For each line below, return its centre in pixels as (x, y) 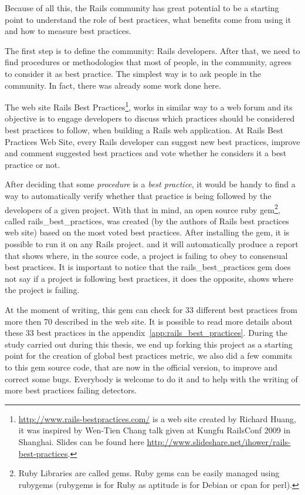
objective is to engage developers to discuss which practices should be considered (150, 118)
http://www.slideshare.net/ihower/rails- (219, 441)
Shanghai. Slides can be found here (81, 441)
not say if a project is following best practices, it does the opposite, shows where (149, 278)
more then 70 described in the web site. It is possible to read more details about (149, 321)
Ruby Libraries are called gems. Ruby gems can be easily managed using (149, 473)
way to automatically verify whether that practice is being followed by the (138, 195)
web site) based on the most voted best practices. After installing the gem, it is (147, 232)
